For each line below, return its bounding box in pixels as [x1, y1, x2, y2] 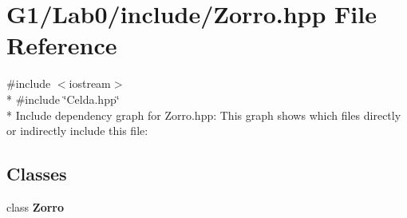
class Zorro [6, 198, 65, 215]
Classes [6, 161, 67, 186]
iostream [69, 75, 111, 92]
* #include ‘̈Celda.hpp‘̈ [6, 90, 120, 107]
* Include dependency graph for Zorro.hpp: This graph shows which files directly [6, 106, 401, 123]
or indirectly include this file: [6, 122, 148, 139]
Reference [6, 29, 117, 61]
